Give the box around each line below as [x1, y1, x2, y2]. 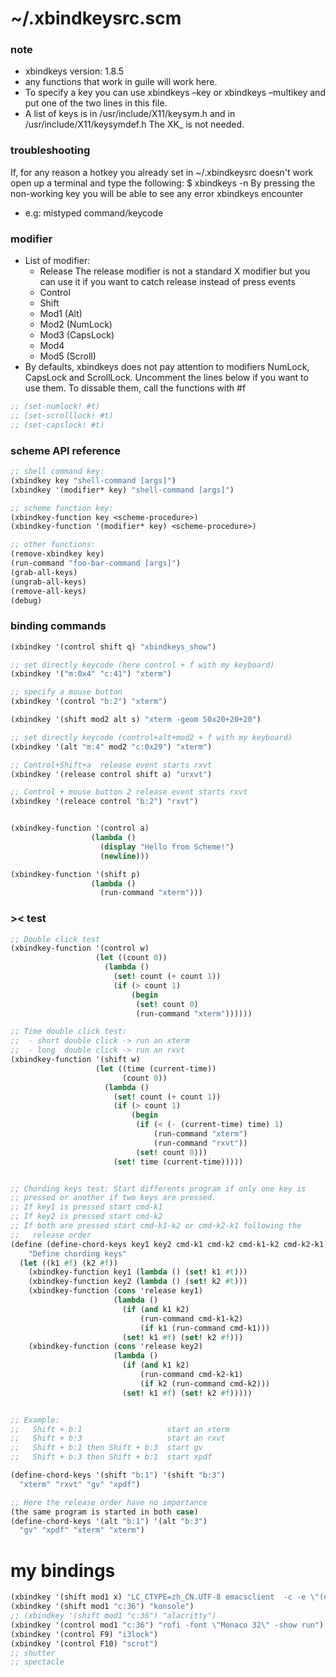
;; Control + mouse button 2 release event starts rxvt [10, 787, 248, 797]
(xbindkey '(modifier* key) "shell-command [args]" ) [10, 485, 235, 495]
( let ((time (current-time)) [95, 1063, 217, 1074]
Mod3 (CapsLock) [39, 329, 115, 341]
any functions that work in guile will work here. [24, 76, 218, 88]
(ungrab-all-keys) [10, 577, 87, 587]
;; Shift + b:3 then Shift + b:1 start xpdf [10, 1452, 213, 1462]
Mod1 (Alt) [39, 308, 83, 320]
